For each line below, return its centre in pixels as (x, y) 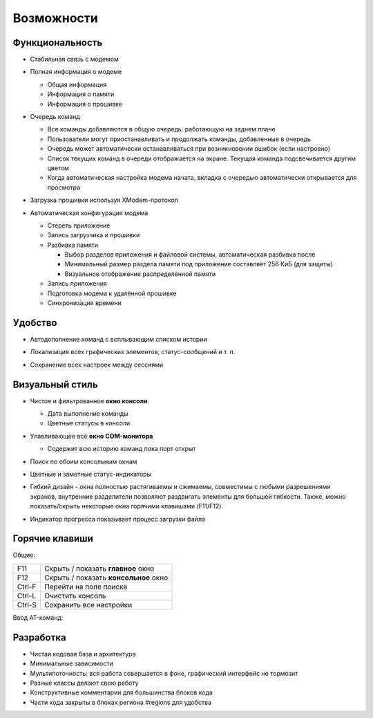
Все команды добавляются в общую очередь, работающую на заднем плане (161, 129)
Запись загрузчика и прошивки (94, 235)
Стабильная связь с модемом (74, 59)
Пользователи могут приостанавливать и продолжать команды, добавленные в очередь (179, 139)
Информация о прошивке (85, 104)
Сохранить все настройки (88, 605)
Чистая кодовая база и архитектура (83, 654)
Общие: (24, 555)
